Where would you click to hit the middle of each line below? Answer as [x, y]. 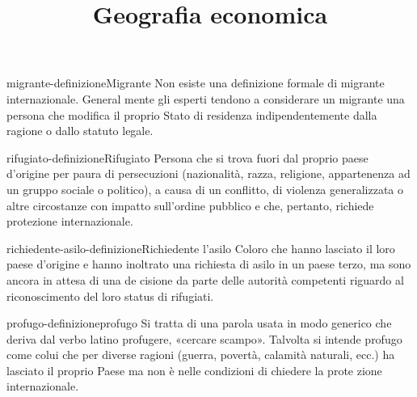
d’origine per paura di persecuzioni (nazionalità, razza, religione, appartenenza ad [208, 173]
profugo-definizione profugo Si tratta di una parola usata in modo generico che [199, 323]
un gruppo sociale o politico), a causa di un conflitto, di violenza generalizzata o [205, 189]
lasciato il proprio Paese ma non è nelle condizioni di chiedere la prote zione [194, 370]
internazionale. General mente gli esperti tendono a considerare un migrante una [206, 98]
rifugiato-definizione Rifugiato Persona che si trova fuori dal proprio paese [187, 157]
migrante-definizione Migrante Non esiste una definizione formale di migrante [196, 83]
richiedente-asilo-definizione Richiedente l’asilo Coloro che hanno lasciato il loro [201, 248]
